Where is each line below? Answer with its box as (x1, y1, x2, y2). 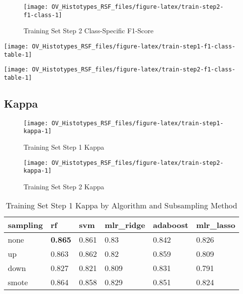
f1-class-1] (24, 11, 62, 19)
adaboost (153, 219, 189, 230)
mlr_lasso (196, 219, 236, 230)
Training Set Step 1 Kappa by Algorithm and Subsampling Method (5, 199, 238, 211)
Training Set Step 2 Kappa (24, 181, 104, 191)
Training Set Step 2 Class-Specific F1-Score (24, 25, 154, 36)
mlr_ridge (104, 219, 146, 230)
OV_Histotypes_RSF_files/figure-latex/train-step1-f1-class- (32, 43, 236, 50)
